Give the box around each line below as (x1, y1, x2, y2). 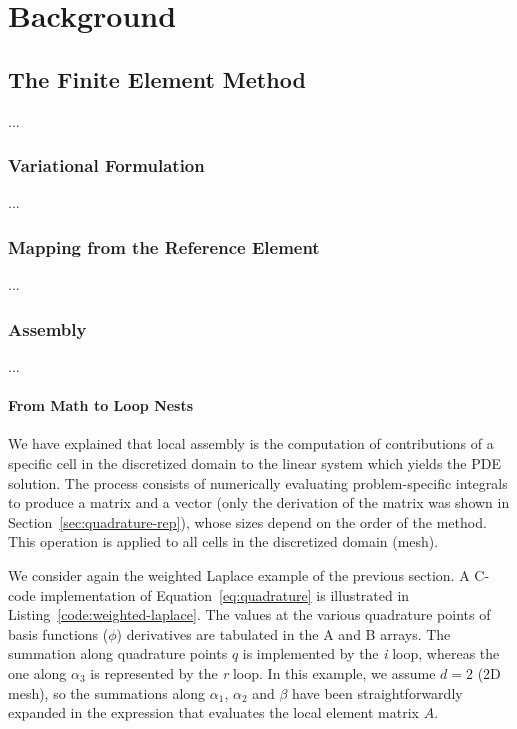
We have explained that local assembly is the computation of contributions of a (8, 433, 494, 454)
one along (8, 662, 67, 683)
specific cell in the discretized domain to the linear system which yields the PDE (8, 453, 501, 473)
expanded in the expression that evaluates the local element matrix (8, 702, 419, 723)
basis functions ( (8, 623, 109, 644)
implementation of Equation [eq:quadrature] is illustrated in (40, 584, 410, 605)
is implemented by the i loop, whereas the (242, 643, 500, 664)
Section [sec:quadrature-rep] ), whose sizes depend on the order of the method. (8, 511, 487, 532)
